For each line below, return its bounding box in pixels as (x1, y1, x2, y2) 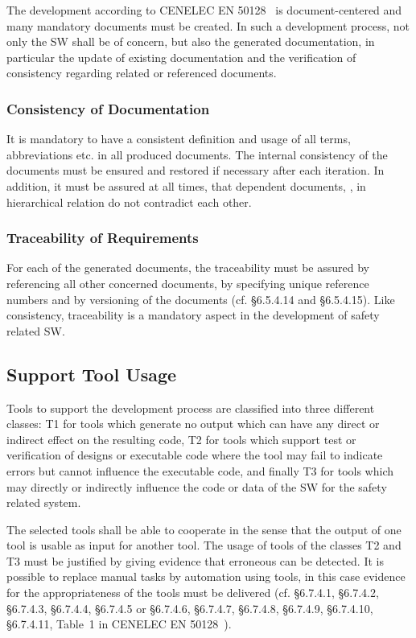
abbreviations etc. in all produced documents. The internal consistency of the (6, 146, 388, 163)
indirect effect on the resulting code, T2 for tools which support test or (6, 430, 356, 447)
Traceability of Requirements (6, 228, 199, 248)
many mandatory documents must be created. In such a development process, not (6, 17, 410, 34)
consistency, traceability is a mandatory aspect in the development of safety (6, 307, 380, 323)
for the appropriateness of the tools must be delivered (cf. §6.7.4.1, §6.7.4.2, (6, 584, 379, 601)
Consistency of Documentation (6, 98, 210, 118)
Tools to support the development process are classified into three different (6, 399, 375, 416)
